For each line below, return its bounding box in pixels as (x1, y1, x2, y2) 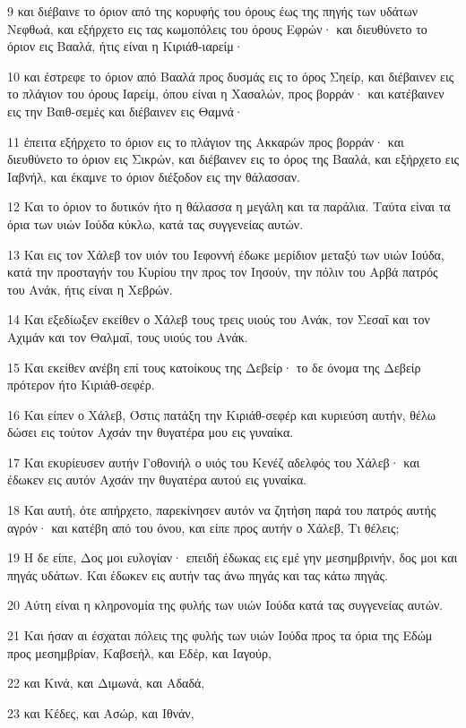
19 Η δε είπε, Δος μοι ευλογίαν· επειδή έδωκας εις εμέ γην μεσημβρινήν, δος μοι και (7, 548, 458, 567)
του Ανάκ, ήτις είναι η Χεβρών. (7, 279, 173, 298)
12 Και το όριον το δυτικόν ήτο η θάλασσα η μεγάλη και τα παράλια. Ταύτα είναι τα (7, 197, 451, 216)
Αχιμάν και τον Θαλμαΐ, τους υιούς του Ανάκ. (7, 327, 248, 346)
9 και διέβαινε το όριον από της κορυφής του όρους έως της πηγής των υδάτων (7, 2, 418, 20)
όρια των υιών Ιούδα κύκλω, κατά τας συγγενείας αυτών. (7, 214, 304, 233)
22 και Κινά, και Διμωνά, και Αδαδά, (7, 673, 205, 692)
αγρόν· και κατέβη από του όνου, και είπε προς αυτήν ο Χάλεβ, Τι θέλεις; (7, 518, 400, 536)
